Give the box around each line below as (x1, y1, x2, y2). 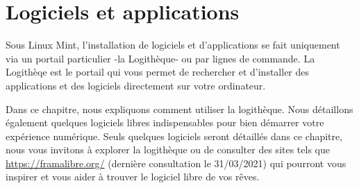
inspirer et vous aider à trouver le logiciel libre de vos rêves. (6, 169, 260, 184)
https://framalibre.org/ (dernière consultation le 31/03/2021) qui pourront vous (6, 155, 347, 170)
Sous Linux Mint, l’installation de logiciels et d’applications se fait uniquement (6, 37, 340, 52)
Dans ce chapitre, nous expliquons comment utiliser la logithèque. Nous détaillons (6, 101, 353, 116)
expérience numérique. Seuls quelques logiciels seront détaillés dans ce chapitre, (6, 128, 343, 143)
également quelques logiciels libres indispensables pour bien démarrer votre (6, 115, 324, 130)
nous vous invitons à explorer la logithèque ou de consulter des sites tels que (6, 142, 330, 157)
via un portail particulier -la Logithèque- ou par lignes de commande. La (6, 51, 315, 65)
